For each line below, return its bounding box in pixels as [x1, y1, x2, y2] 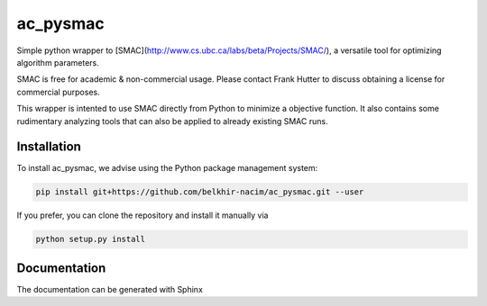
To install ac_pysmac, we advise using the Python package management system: [16, 163, 318, 174]
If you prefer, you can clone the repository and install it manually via [16, 210, 269, 220]
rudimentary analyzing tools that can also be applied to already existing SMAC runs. [16, 115, 328, 126]
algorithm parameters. [16, 57, 99, 67]
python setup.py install [35, 234, 146, 245]
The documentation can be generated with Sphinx [16, 283, 203, 294]
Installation [16, 139, 81, 155]
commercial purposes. [16, 86, 100, 97]
